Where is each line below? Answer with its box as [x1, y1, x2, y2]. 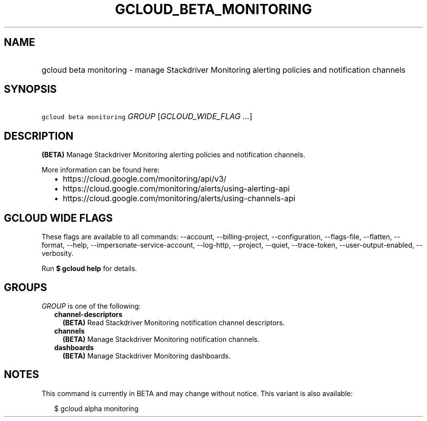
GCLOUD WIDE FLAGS [4, 211, 113, 224]
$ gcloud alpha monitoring [54, 404, 138, 413]
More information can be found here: [41, 166, 160, 174]
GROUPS [4, 281, 47, 294]
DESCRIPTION [4, 129, 74, 142]
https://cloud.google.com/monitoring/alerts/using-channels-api [62, 193, 295, 204]
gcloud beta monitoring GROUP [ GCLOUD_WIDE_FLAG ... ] [41, 111, 252, 122]
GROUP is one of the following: [41, 301, 141, 310]
